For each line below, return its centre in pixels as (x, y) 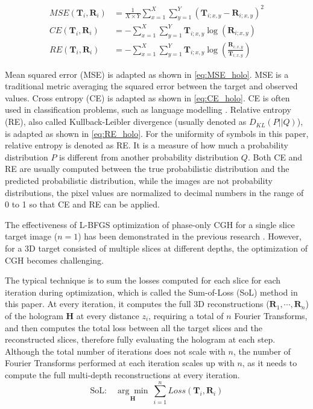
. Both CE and (275, 157)
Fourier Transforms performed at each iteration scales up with (120, 363)
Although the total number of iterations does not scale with (115, 351)
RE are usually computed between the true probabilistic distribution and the (147, 169)
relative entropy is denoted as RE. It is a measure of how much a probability (147, 145)
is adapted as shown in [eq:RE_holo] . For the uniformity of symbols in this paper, (157, 133)
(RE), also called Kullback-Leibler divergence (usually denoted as (126, 122)
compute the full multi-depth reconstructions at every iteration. (122, 374)
